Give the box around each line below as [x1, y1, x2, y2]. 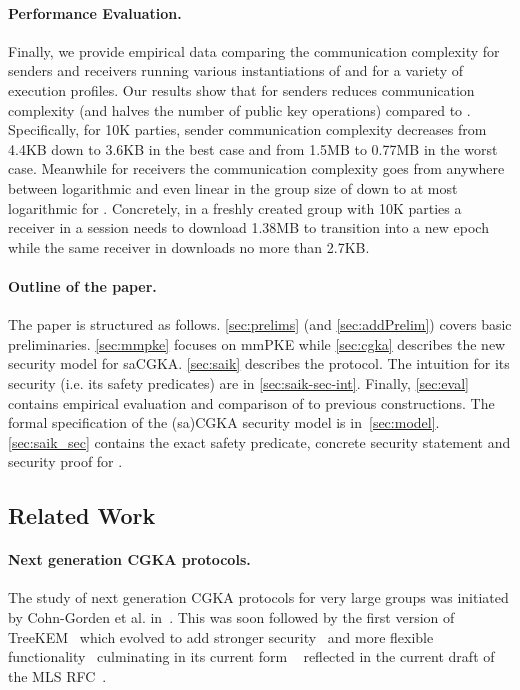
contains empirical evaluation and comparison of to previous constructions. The [8, 392, 495, 413]
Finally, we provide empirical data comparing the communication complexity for [8, 40, 500, 61]
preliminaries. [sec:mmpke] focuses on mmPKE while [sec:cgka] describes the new [8, 333, 506, 354]
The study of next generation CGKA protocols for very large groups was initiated [8, 587, 509, 608]
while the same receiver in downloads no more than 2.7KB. [8, 236, 370, 257]
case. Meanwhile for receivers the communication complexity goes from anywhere [8, 158, 505, 179]
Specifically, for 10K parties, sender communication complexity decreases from [8, 119, 487, 140]
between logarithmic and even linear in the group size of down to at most [8, 177, 458, 198]
